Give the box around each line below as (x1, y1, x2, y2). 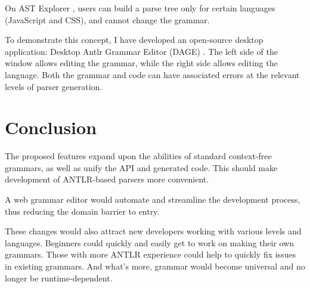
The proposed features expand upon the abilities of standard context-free (5, 150, 272, 162)
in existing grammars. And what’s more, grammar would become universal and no (5, 260, 305, 272)
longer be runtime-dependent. (5, 271, 113, 284)
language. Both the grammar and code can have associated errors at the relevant (5, 68, 300, 80)
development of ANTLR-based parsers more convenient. (5, 173, 209, 185)
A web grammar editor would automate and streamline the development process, (5, 193, 300, 206)
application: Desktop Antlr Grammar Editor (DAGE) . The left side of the (5, 45, 278, 57)
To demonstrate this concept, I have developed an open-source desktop (5, 33, 263, 46)
